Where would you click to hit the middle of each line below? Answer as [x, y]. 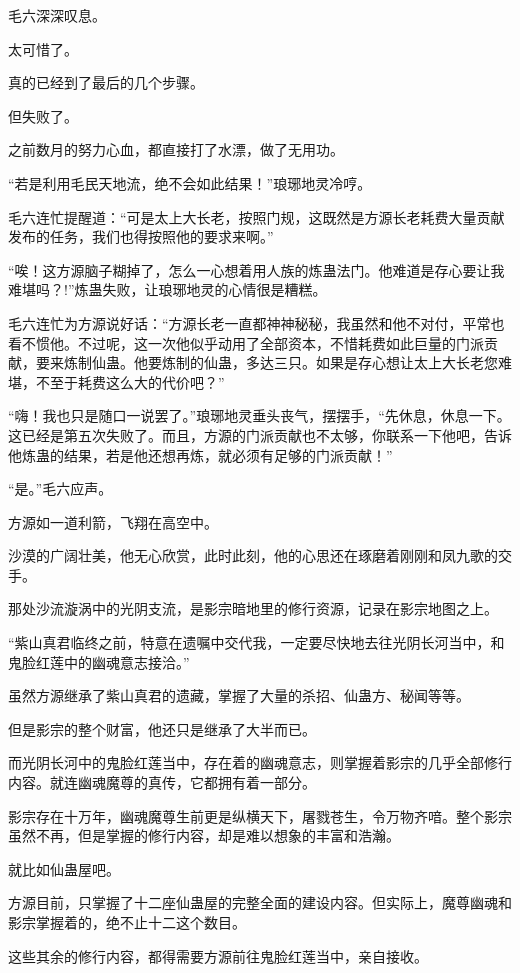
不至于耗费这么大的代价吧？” [130, 381]
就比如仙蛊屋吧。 [64, 868]
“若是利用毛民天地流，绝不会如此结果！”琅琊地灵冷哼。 [190, 182]
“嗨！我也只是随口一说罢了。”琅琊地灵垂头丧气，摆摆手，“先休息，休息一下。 [259, 415]
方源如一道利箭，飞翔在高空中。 [113, 521]
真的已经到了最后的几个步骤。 [106, 82]
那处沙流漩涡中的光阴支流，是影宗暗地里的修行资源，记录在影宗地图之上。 [253, 608]
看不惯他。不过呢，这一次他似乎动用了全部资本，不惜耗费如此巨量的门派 [246, 342]
